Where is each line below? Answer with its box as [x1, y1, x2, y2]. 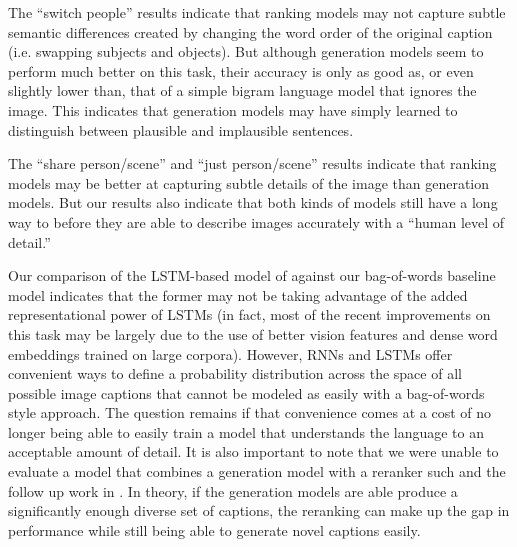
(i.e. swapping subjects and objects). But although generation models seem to [8, 41, 484, 62]
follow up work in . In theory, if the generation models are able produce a [8, 480, 458, 501]
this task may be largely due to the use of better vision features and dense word [8, 323, 498, 344]
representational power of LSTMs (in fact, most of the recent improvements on [8, 304, 491, 325]
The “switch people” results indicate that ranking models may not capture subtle [8, 2, 506, 22]
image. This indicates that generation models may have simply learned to [8, 99, 458, 120]
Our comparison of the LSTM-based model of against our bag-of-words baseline [8, 265, 496, 286]
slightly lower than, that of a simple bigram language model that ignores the [8, 80, 477, 101]
